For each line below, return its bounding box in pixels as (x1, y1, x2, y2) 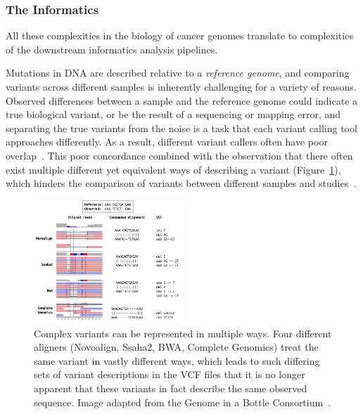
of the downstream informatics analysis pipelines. (6, 41, 218, 56)
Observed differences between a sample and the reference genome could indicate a (6, 93, 358, 108)
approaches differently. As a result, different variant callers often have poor (6, 134, 328, 149)
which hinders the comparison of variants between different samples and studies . (6, 176, 357, 190)
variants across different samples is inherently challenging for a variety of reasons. (6, 79, 357, 93)
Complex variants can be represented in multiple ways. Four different (34, 325, 332, 340)
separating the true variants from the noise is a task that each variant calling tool (6, 120, 357, 135)
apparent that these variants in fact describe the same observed (34, 381, 307, 396)
